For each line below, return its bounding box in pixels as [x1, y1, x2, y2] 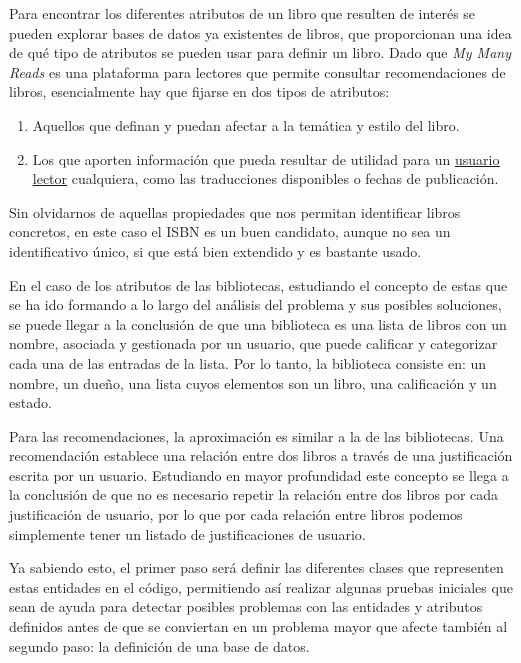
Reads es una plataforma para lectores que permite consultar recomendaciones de [9, 61, 506, 82]
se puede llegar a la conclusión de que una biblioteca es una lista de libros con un [9, 313, 507, 334]
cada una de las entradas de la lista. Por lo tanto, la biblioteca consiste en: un [9, 352, 487, 373]
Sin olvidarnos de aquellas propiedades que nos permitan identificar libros [9, 201, 461, 222]
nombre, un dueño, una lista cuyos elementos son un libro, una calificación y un [9, 372, 497, 393]
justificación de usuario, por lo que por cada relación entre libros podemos [9, 504, 463, 525]
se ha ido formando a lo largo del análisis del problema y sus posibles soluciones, [9, 294, 502, 315]
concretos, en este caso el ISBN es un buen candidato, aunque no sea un [9, 221, 451, 242]
